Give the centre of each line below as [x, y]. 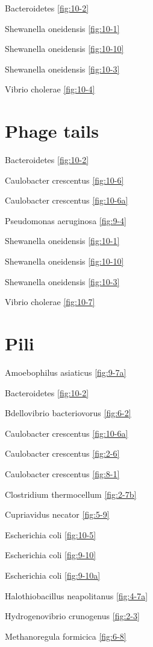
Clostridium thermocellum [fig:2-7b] [71, 494]
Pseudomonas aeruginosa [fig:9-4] [66, 220]
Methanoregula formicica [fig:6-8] [66, 636]
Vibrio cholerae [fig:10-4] [50, 89]
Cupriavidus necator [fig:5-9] [57, 514]
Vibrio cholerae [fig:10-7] [50, 302]
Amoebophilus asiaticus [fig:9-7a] [66, 372]
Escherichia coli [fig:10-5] [51, 534]
